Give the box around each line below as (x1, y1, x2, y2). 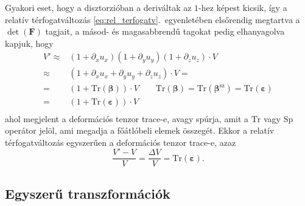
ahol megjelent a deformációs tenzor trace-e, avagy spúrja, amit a (5, 112, 249, 125)
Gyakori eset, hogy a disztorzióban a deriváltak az (5, 1, 192, 13)
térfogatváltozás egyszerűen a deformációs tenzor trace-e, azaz (5, 136, 236, 148)
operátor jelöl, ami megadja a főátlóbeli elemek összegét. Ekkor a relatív (5, 124, 275, 137)
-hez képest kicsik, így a (198, 1, 287, 13)
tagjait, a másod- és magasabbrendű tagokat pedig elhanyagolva (45, 25, 285, 38)
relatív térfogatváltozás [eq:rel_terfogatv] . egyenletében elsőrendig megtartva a (5, 13, 300, 26)
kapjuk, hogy (5, 36, 54, 49)
